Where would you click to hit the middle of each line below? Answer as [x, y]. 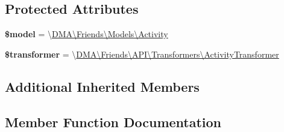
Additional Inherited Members [102, 86]
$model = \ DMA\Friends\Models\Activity [87, 34]
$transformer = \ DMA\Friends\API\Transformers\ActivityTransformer [142, 54]
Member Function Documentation [113, 121]
